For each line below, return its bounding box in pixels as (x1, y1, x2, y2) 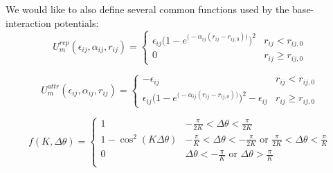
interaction (6, 15, 51, 30)
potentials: (54, 15, 99, 30)
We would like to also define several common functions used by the (6, 2, 289, 16)
